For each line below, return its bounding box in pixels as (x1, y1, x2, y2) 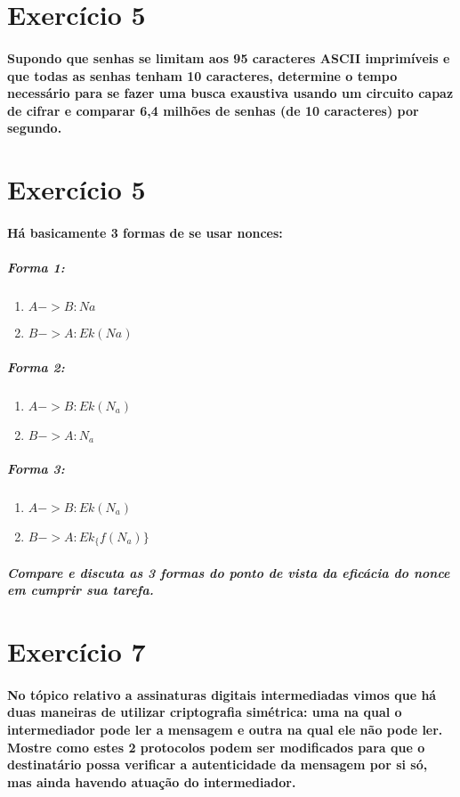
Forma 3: (7, 459, 65, 477)
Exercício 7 (7, 633, 146, 670)
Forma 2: (7, 357, 65, 376)
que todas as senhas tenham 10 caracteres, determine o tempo (7, 66, 398, 85)
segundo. (7, 118, 62, 137)
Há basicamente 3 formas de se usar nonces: (7, 223, 283, 241)
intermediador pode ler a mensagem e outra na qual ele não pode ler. (7, 720, 443, 739)
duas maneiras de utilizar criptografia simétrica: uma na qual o (7, 703, 402, 721)
